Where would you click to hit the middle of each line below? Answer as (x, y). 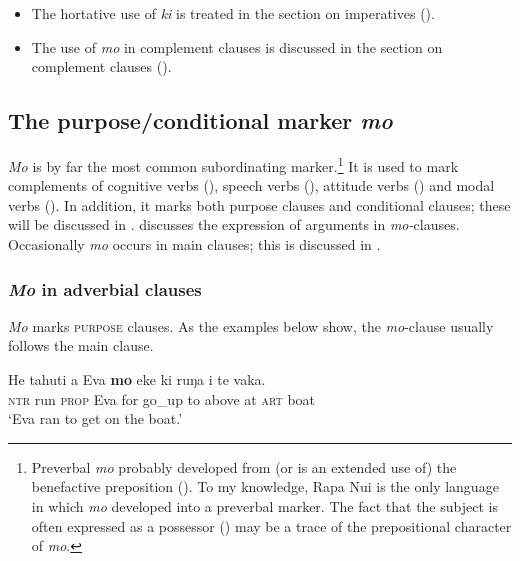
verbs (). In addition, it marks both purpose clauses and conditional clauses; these (259, 204)
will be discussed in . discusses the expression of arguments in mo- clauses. (234, 224)
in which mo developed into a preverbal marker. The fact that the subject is (264, 505)
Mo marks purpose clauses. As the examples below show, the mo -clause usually (251, 325)
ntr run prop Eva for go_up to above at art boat (162, 398)
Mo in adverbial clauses (105, 288)
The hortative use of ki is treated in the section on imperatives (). (233, 13)
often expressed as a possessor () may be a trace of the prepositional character (271, 525)
